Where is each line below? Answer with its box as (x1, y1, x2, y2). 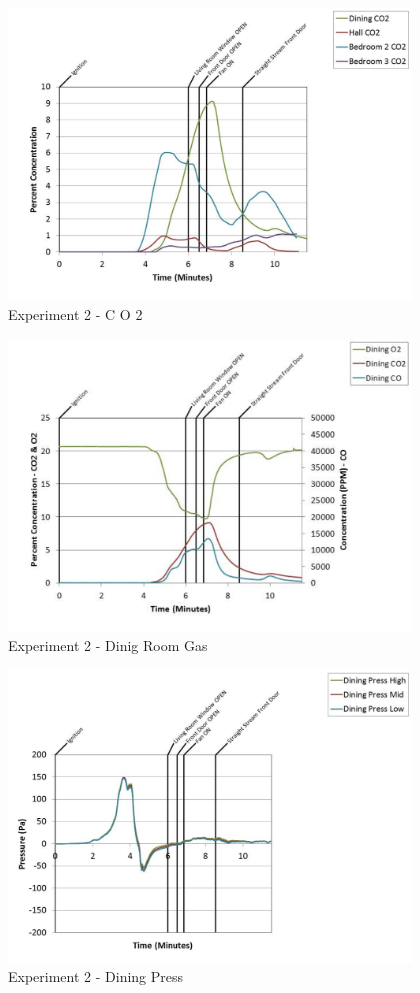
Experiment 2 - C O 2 (8, 304, 143, 325)
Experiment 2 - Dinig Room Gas (8, 635, 208, 656)
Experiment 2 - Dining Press (8, 966, 184, 987)
